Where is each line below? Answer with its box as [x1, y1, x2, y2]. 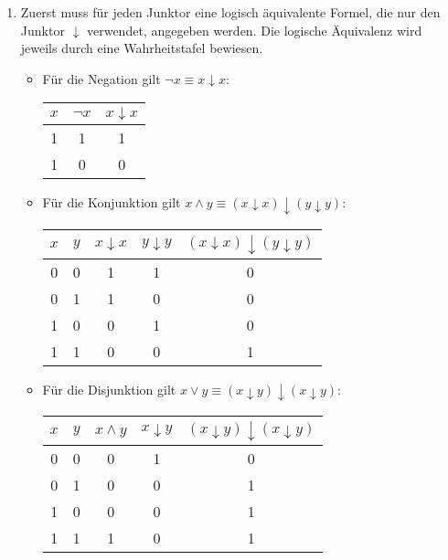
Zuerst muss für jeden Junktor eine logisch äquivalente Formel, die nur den [20, 3, 441, 21]
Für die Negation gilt [42, 69, 161, 88]
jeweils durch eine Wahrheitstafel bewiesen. [20, 38, 263, 58]
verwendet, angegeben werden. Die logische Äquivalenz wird [86, 20, 422, 39]
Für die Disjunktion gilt [42, 379, 176, 398]
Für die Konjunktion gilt [42, 193, 181, 212]
